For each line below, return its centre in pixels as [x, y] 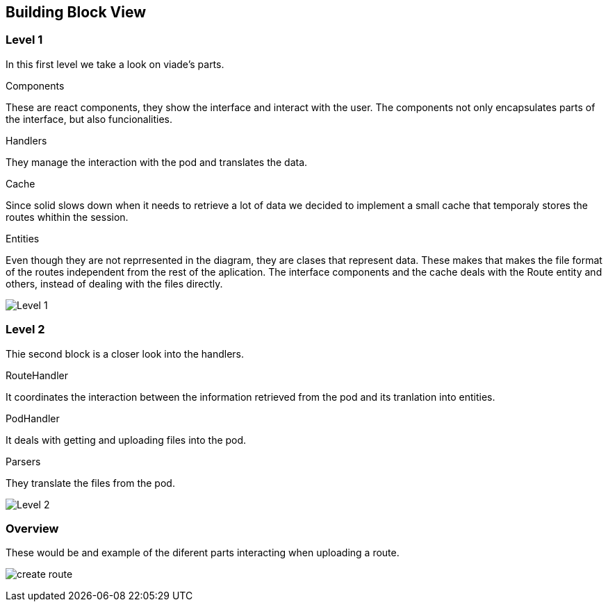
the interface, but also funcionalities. [89, 119]
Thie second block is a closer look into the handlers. [125, 354]
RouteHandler [37, 375]
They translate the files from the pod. [90, 483]
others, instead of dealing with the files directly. [114, 283]
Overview [32, 528]
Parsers [23, 461]
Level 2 [25, 330]
